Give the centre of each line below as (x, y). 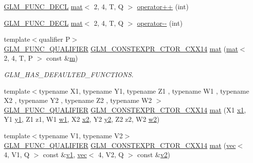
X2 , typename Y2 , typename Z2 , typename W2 (78, 100)
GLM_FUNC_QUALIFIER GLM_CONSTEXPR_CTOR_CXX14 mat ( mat (121, 48)
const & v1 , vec (65, 155)
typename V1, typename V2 (81, 135)
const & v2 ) (154, 155)
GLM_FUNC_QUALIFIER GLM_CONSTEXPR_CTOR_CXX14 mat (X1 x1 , (125, 109)
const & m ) (62, 58)
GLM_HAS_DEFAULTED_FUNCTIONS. (69, 74)
